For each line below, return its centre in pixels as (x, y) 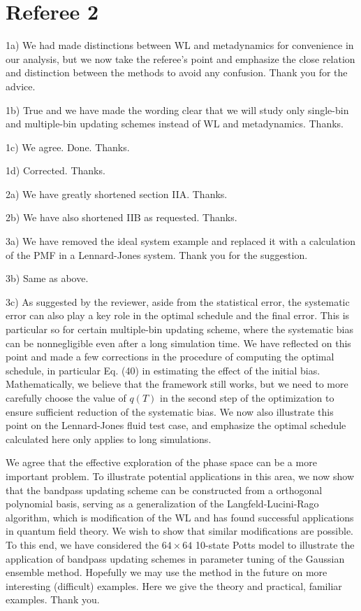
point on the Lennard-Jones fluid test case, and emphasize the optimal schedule (176, 425)
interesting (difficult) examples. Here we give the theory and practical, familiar (174, 585)
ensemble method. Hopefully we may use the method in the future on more (167, 572)
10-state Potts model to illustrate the (275, 544)
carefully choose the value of (66, 398)
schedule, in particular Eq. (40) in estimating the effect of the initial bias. (163, 370)
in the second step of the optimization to (247, 398)
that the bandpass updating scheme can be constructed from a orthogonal (164, 490)
